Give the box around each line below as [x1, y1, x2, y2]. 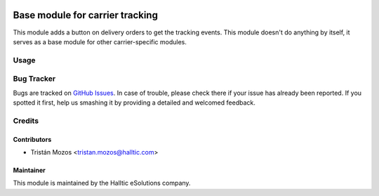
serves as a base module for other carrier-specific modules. [13, 37, 187, 46]
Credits [13, 116, 39, 126]
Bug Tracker [13, 74, 56, 84]
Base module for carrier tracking [13, 9, 158, 21]
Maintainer [13, 166, 46, 174]
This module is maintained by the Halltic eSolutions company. [13, 179, 191, 188]
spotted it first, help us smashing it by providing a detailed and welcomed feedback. [13, 98, 255, 107]
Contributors [13, 135, 52, 143]
